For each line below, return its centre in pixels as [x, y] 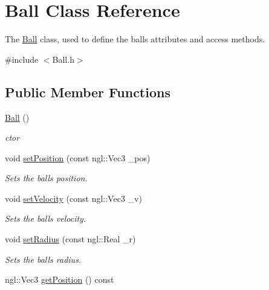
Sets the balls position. [46, 178]
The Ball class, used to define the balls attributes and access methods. [135, 39]
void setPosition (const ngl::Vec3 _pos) [78, 157]
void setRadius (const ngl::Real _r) [70, 239]
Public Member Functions [88, 92]
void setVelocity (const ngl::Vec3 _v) [73, 198]
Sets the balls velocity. [46, 218]
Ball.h [63, 59]
